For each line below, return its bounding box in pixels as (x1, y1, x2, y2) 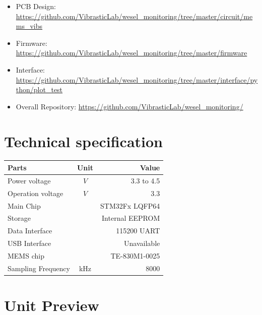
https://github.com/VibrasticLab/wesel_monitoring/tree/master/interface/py (16, 74, 258, 85)
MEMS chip (8, 250, 44, 261)
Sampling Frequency (8, 263, 70, 273)
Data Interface (8, 225, 52, 236)
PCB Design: (16, 1, 56, 11)
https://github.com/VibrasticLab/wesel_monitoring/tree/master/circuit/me (16, 11, 253, 21)
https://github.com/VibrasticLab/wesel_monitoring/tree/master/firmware (16, 47, 247, 58)
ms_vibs (16, 21, 43, 31)
